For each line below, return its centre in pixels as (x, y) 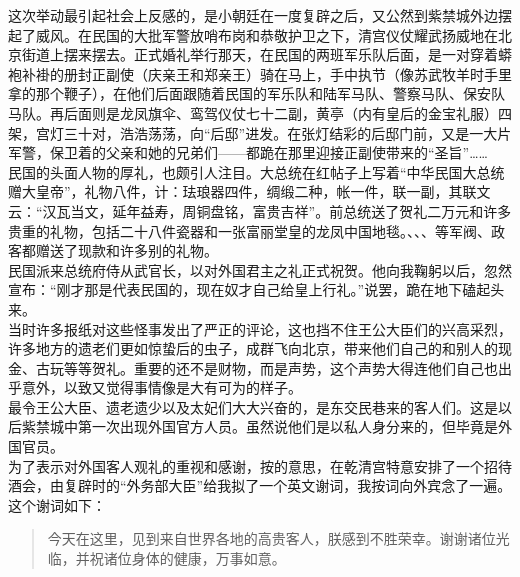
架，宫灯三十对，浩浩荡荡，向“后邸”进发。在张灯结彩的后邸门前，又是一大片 (260, 132)
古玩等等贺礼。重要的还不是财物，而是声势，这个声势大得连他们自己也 (266, 367)
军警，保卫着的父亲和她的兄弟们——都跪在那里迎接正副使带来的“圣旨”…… (248, 152)
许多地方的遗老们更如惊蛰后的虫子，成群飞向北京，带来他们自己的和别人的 (253, 348)
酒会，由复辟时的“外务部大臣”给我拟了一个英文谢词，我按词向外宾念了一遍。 (260, 485)
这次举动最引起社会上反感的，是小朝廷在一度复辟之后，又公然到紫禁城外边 (253, 15)
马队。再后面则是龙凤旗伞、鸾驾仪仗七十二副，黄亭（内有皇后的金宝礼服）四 (260, 112)
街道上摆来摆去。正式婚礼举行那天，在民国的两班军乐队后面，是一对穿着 (259, 54)
